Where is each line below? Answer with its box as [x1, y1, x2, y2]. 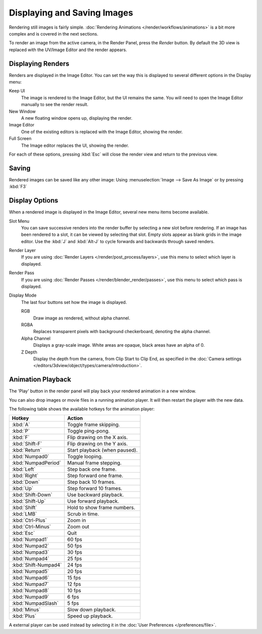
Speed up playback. [67, 613, 113, 619]
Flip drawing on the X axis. [67, 434, 128, 441]
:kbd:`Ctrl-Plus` [12, 517, 47, 524]
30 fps [67, 549, 82, 556]
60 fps [67, 536, 82, 543]
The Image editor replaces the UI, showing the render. [21, 142, 129, 148]
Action [67, 415, 83, 422]
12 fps [67, 581, 81, 588]
